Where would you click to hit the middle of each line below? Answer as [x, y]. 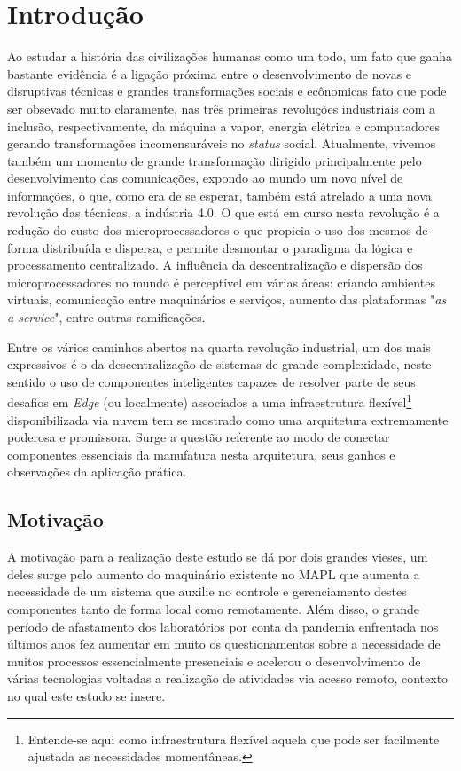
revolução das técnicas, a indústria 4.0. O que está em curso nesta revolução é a [223, 212]
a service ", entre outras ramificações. [106, 317]
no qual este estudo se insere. [86, 695]
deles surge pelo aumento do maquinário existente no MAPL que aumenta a [214, 574]
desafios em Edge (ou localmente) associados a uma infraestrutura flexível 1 [210, 401]
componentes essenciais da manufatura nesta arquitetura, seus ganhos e [201, 454]
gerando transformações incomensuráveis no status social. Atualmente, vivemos [222, 143]
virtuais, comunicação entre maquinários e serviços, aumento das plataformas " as [227, 299]
